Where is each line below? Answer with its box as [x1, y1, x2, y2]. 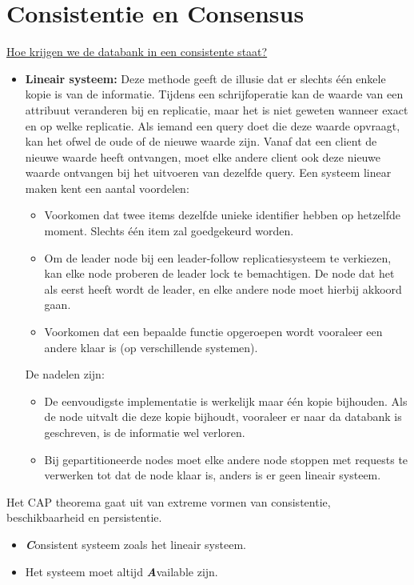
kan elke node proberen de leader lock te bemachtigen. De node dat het [44, 265, 395, 282]
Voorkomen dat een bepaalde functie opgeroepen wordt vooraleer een [44, 323, 383, 340]
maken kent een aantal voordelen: [25, 179, 189, 196]
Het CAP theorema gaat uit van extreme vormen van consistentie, [6, 493, 331, 510]
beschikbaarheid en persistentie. [6, 509, 162, 526]
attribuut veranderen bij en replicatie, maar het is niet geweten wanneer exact [25, 101, 408, 118]
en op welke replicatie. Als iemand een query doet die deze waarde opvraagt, [25, 117, 400, 134]
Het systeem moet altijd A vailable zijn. [25, 563, 218, 579]
